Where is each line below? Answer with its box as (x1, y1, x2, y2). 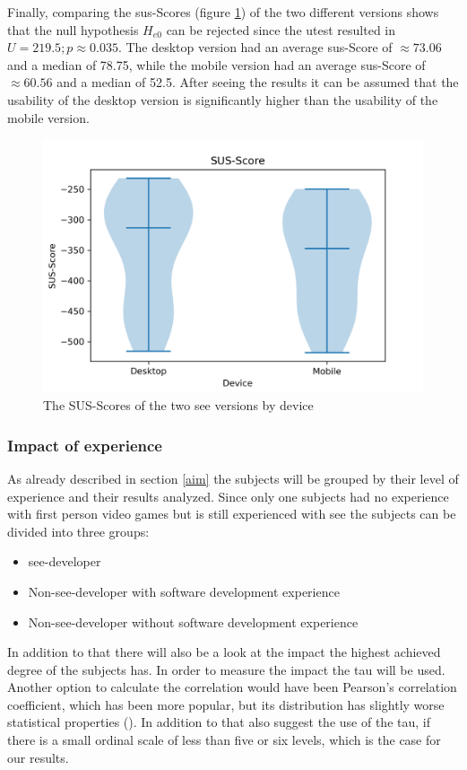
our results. (7, 748, 69, 766)
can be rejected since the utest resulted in (166, 20, 396, 39)
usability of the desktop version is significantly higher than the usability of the (7, 90, 438, 109)
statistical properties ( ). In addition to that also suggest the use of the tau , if (7, 713, 430, 731)
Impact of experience (7, 433, 162, 456)
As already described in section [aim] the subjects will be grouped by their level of (7, 468, 459, 487)
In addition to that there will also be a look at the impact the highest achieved (7, 643, 441, 661)
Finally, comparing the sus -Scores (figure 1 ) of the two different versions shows (7, 3, 439, 21)
